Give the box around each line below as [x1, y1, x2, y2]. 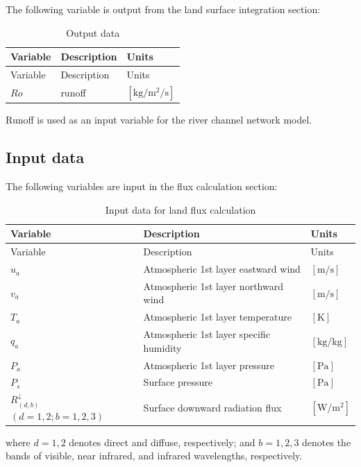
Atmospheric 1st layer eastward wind [143, 262, 301, 276]
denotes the [302, 434, 351, 449]
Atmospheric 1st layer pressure [143, 357, 274, 372]
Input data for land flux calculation [105, 202, 256, 216]
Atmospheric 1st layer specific [143, 327, 270, 341]
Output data [66, 25, 120, 40]
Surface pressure [143, 375, 213, 389]
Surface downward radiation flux [143, 400, 282, 414]
